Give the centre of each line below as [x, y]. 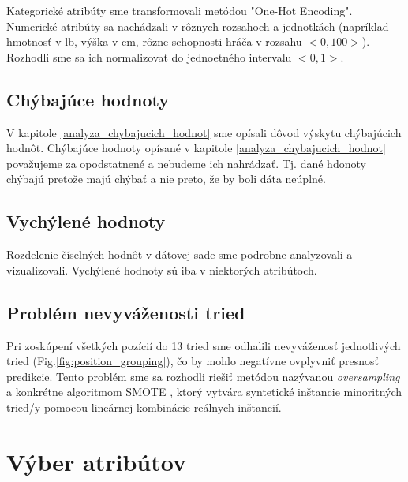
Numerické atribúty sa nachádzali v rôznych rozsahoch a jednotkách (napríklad [198, 26]
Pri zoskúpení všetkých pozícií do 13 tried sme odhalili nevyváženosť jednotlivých [204, 345]
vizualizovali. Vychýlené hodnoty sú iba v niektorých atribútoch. [162, 269]
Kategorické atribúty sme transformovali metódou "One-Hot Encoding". [180, 10]
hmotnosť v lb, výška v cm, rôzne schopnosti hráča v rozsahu [154, 41]
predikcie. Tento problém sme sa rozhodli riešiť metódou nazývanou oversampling [203, 376]
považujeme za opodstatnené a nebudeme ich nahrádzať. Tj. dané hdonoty [186, 163]
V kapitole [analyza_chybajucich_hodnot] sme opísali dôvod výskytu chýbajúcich [204, 132]
